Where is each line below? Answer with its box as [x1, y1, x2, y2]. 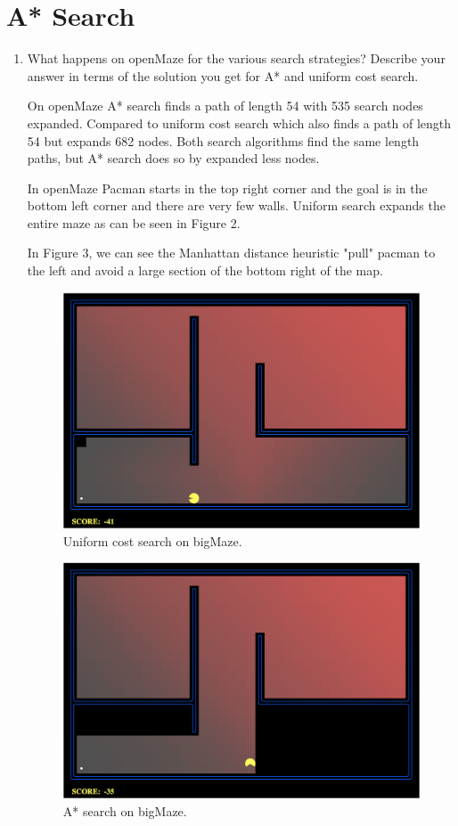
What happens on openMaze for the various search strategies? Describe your [27, 49, 446, 68]
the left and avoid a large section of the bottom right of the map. [27, 261, 383, 280]
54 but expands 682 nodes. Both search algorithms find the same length [27, 131, 420, 150]
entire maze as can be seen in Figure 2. [27, 213, 241, 232]
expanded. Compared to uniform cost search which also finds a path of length [27, 113, 452, 132]
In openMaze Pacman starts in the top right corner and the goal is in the [27, 178, 428, 197]
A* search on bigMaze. [62, 801, 187, 820]
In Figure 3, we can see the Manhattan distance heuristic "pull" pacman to [27, 243, 436, 262]
